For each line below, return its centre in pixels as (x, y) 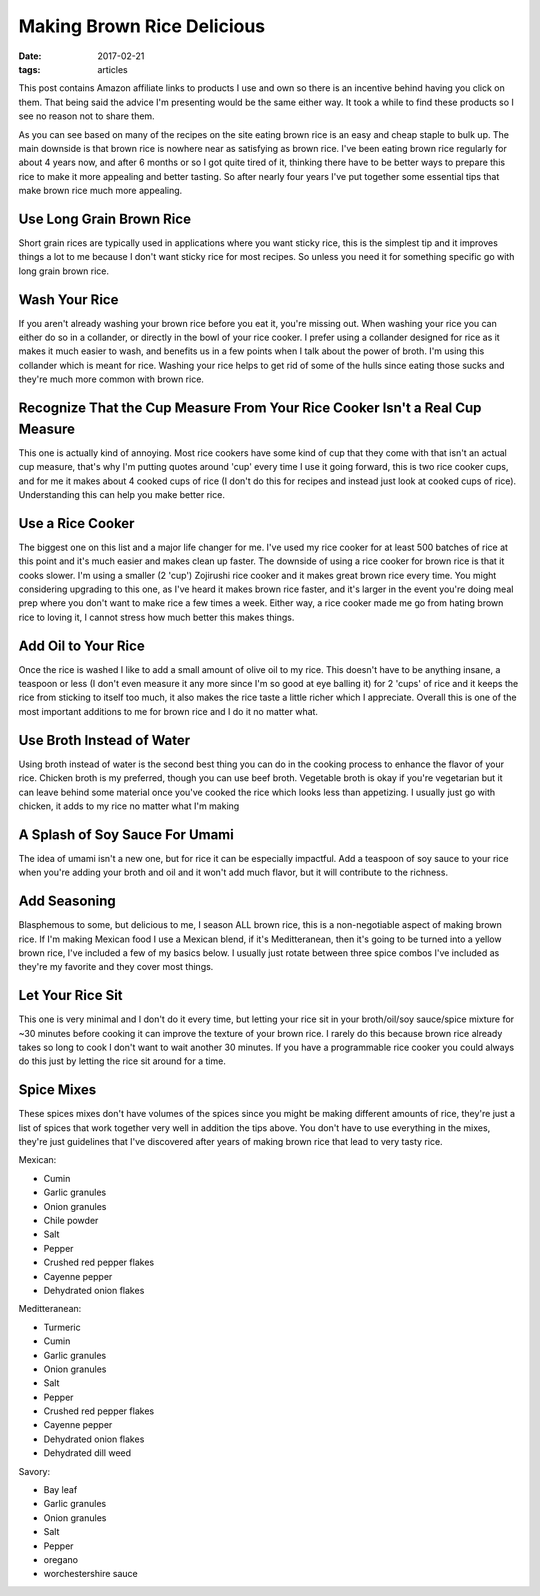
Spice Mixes (57, 1090)
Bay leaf (60, 1490)
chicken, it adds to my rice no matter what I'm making (129, 806)
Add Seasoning (67, 901)
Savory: (34, 1471)
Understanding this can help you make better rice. (121, 494)
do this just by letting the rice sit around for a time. (122, 1061)
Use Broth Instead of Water (104, 740)
